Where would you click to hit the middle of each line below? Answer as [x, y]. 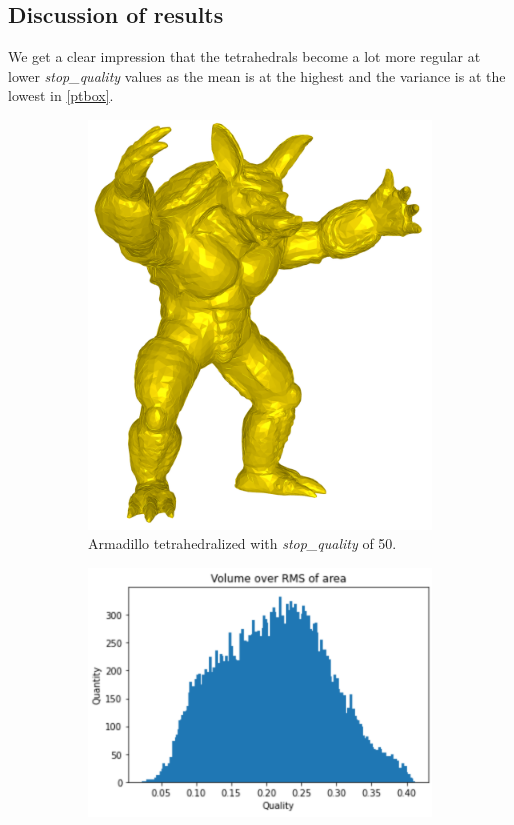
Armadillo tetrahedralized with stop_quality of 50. [242, 543]
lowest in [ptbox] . [61, 95]
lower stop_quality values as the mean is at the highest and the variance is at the [257, 75]
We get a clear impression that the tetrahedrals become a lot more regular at [244, 56]
